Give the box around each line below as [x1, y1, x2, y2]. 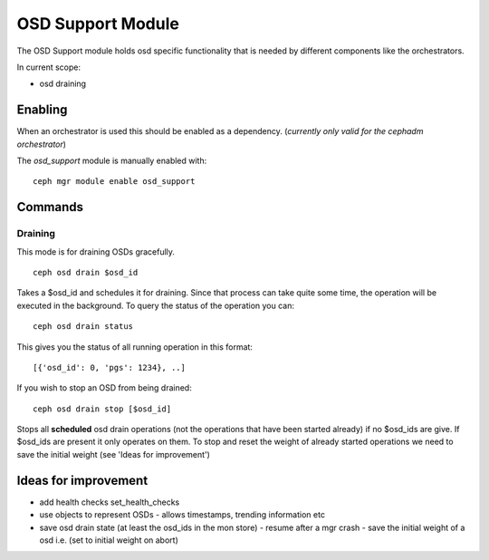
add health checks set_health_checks [39, 497, 180, 507]
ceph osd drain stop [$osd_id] [33, 403, 172, 414]
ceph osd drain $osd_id [33, 267, 139, 277]
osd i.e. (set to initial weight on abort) [39, 535, 178, 546]
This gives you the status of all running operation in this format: [16, 341, 254, 352]
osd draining [39, 78, 86, 90]
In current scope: [16, 62, 81, 72]
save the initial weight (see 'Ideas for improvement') [16, 449, 210, 459]
